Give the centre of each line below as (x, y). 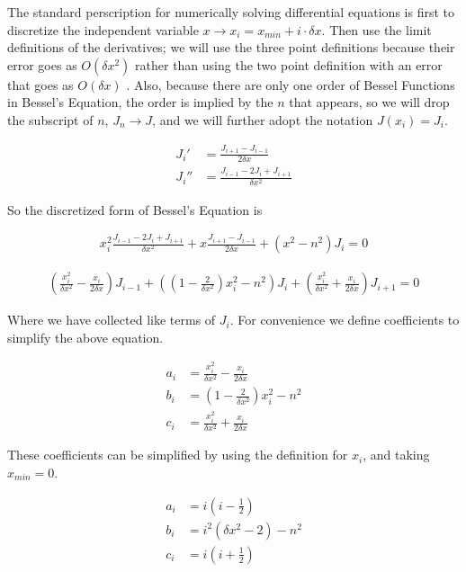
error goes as (42, 64)
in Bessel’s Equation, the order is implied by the (140, 102)
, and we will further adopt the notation (263, 119)
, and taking (396, 455)
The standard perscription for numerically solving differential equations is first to (231, 12)
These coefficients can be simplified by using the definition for (178, 455)
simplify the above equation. (85, 337)
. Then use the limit (376, 29)
